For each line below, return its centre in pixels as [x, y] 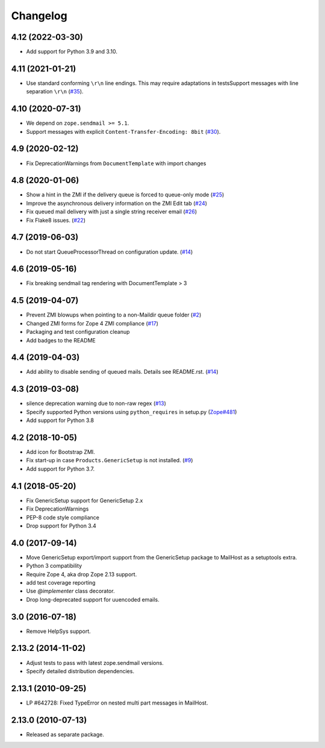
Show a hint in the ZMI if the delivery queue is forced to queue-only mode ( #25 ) [125, 195]
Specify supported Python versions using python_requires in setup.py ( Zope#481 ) [132, 412]
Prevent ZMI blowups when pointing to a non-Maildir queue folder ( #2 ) [114, 315]
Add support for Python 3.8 [60, 420]
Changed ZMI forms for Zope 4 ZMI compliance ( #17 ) [92, 323]
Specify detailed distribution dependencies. [80, 671]
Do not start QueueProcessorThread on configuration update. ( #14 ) [110, 252]
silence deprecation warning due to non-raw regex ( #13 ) [96, 403]
